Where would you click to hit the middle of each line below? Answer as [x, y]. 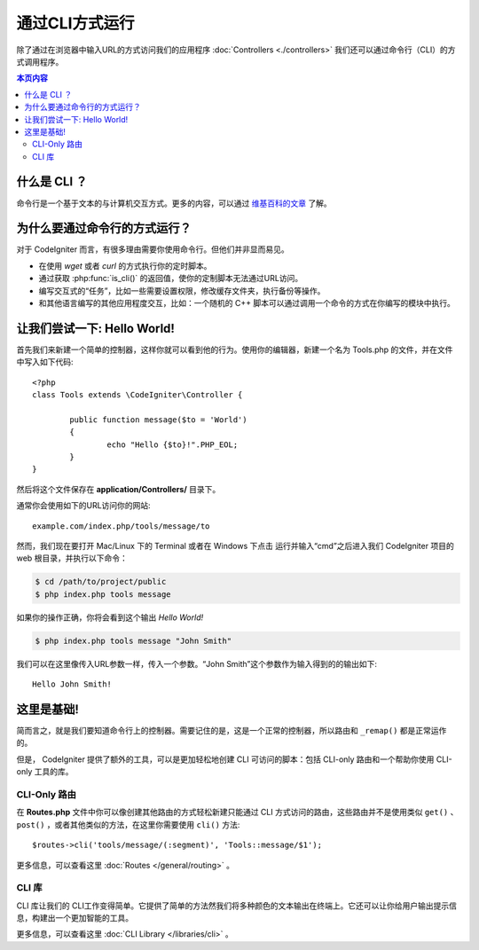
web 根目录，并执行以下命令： [72, 558]
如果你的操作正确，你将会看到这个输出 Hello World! [110, 617]
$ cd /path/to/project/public [101, 582]
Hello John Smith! [72, 684]
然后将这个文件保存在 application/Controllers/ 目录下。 [118, 489]
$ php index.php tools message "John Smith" [133, 640]
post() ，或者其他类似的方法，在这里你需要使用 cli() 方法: [128, 824]
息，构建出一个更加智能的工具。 [75, 918]
